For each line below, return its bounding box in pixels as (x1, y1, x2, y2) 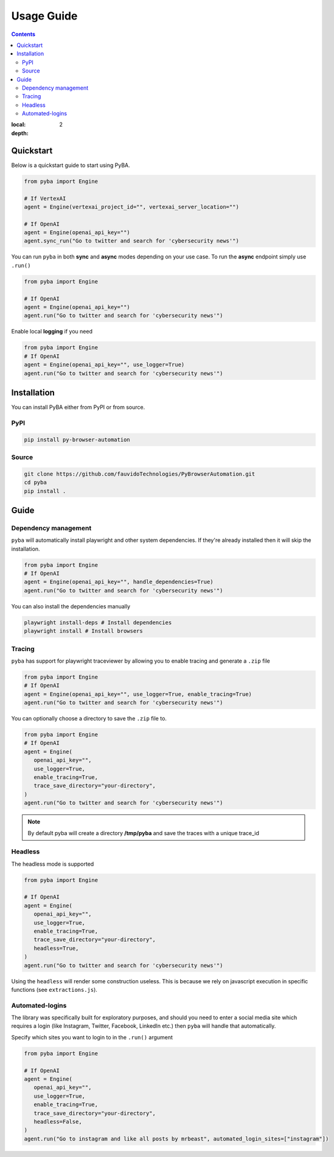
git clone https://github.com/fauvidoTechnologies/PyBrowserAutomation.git (24, 470, 256, 477)
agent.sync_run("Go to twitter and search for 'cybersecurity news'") (24, 238, 240, 244)
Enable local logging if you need (11, 328, 92, 335)
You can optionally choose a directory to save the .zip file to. (11, 715, 167, 722)
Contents (11, 30, 36, 38)
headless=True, (33, 945, 79, 952)
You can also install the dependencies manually (11, 602, 131, 610)
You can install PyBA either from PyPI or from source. (11, 404, 145, 411)
